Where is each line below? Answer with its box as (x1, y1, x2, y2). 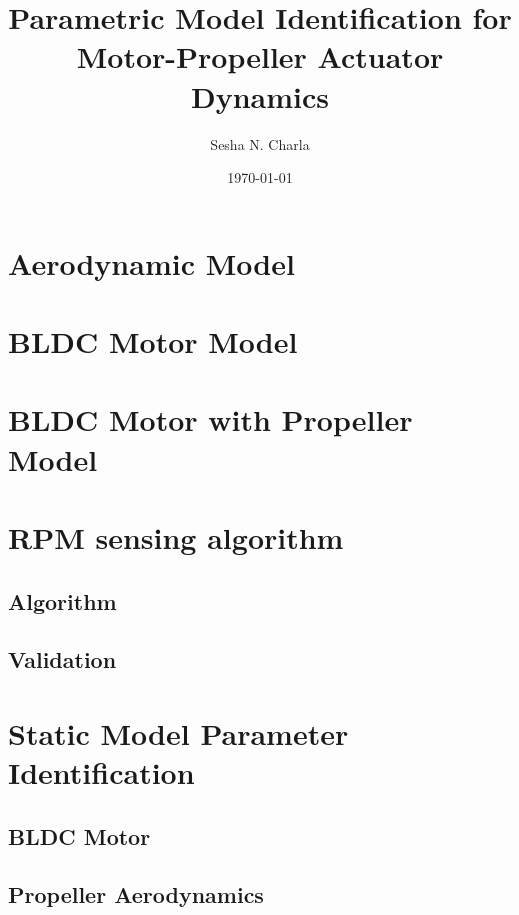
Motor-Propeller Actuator (76, 36, 444, 77)
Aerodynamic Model (8, 242, 295, 283)
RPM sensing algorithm (8, 517, 344, 557)
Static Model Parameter (8, 712, 349, 753)
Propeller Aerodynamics (8, 879, 264, 910)
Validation (8, 644, 117, 675)
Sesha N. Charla (210, 133, 310, 154)
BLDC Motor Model (8, 321, 298, 362)
